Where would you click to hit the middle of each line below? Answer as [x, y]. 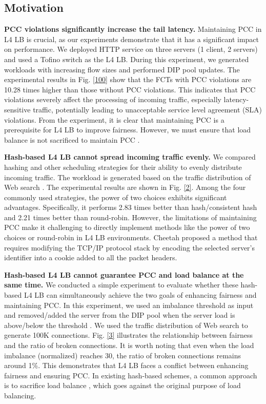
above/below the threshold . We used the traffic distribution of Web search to [126, 325]
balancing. [20, 395]
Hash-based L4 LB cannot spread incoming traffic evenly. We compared [130, 157]
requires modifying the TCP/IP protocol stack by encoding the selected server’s [130, 247]
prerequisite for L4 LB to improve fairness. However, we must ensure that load [128, 130]
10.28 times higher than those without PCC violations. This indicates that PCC [130, 89]
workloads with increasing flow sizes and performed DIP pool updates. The [122, 69]
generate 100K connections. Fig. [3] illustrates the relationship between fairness [128, 335]
